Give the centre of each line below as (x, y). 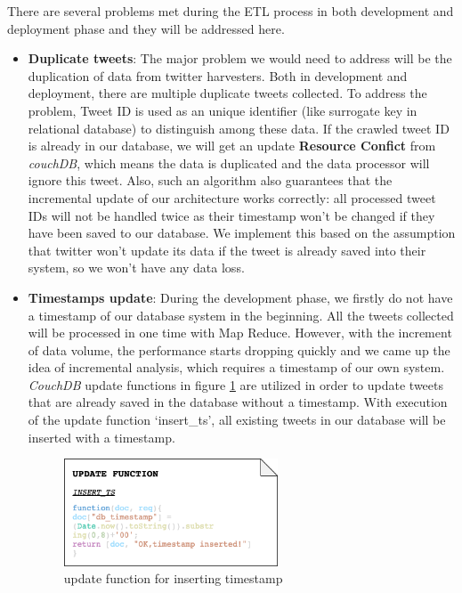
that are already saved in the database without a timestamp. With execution (238, 402)
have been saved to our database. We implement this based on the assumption (242, 233)
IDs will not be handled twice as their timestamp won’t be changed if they (231, 215)
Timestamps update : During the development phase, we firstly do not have (240, 297)
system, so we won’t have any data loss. (136, 268)
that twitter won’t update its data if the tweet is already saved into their (227, 250)
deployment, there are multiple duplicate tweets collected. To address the (227, 93)
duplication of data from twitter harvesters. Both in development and (218, 75)
